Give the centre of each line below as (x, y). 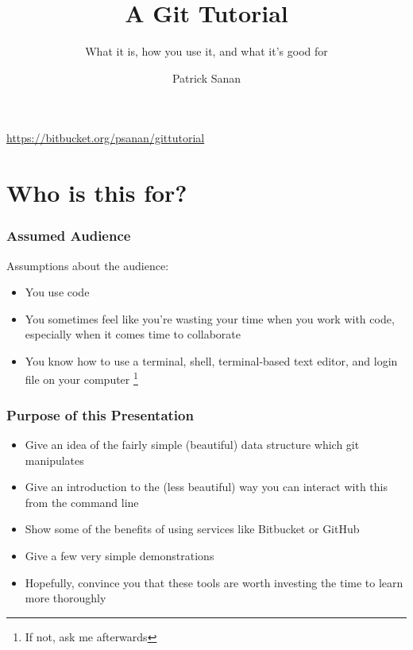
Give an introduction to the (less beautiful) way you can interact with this (206, 487)
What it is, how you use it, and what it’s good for (206, 51)
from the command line (82, 502)
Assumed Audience (69, 236)
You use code (57, 292)
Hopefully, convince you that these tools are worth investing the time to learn (214, 582)
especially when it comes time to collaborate (133, 334)
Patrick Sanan (206, 77)
